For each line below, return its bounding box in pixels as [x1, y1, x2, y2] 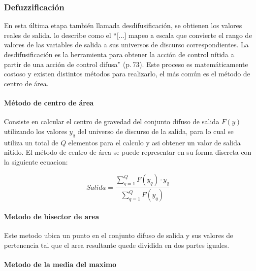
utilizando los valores [4, 126, 67, 136]
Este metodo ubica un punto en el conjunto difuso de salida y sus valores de [4, 230, 233, 240]
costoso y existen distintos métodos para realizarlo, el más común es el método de [4, 68, 250, 79]
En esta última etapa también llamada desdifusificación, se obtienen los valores [4, 20, 242, 31]
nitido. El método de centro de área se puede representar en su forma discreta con [4, 147, 252, 157]
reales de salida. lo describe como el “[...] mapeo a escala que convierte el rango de [4, 30, 252, 40]
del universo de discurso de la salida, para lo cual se [77, 126, 234, 136]
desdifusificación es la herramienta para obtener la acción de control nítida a [4, 49, 234, 59]
